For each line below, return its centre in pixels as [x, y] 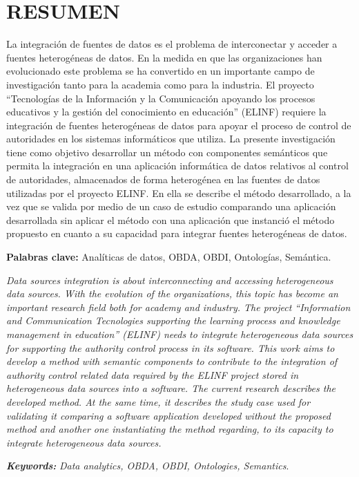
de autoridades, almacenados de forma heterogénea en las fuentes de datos [163, 179]
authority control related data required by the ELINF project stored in [153, 374]
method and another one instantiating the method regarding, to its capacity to [170, 429]
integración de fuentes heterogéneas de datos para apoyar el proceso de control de [179, 125]
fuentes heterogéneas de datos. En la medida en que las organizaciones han [164, 57]
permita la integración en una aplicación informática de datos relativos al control [177, 166]
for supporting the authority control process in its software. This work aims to [171, 347]
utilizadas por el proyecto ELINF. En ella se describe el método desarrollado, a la [179, 193]
